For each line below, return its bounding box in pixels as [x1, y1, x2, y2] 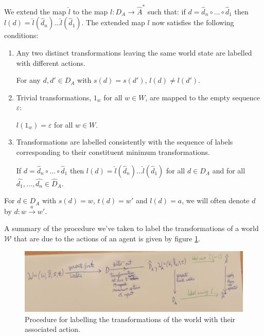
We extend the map [4, 6, 66, 16]
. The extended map [81, 17, 145, 28]
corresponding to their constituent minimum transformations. [16, 147, 210, 157]
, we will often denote [182, 195, 250, 206]
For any [16, 75, 41, 85]
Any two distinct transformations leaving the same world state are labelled [16, 47, 252, 58]
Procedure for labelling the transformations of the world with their [25, 313, 236, 324]
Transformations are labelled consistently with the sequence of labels [16, 136, 233, 147]
